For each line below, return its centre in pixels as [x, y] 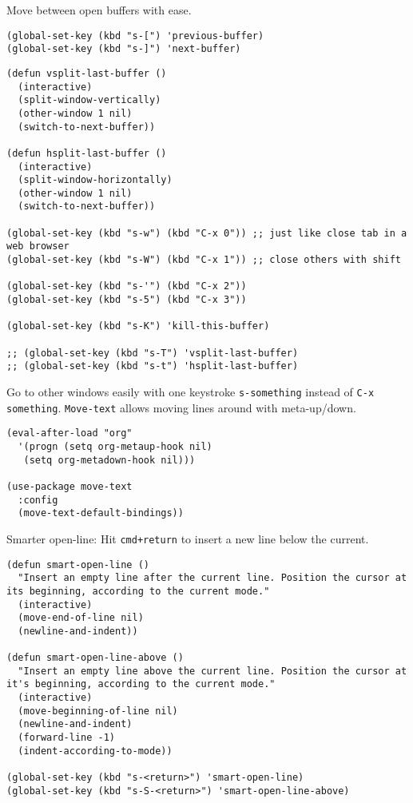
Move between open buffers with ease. [99, 10]
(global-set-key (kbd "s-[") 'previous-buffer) [135, 36]
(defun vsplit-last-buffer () [87, 73]
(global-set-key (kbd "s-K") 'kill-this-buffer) [138, 326]
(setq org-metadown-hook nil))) [109, 460]
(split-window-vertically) [89, 100]
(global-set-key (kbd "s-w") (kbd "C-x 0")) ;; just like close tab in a [207, 233]
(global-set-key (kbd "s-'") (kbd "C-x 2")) [127, 286]
